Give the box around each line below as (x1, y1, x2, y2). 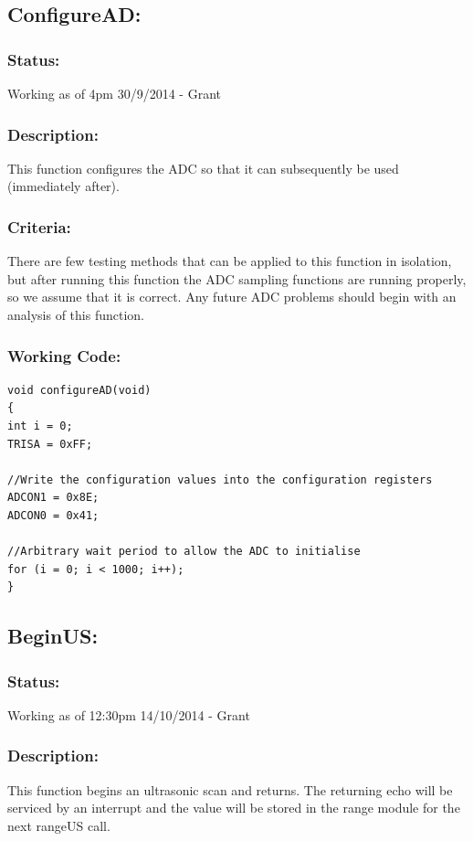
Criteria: (7, 215, 71, 238)
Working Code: (7, 344, 121, 367)
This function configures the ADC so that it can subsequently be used (7, 158, 399, 177)
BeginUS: (7, 622, 99, 650)
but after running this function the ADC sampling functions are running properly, (7, 269, 467, 288)
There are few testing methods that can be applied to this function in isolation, (7, 251, 452, 271)
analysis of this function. (7, 305, 144, 324)
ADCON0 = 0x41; (7, 508, 100, 522)
